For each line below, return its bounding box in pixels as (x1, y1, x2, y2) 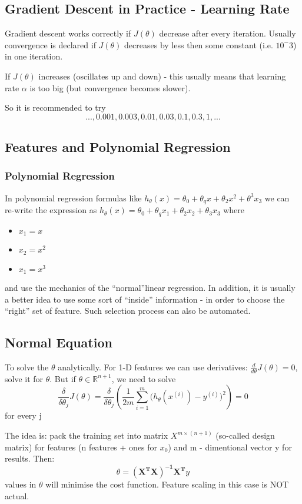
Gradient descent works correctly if (5, 27, 131, 39)
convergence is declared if (5, 38, 96, 51)
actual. (5, 489, 29, 502)
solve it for (5, 372, 44, 384)
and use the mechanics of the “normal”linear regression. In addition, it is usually (5, 281, 296, 294)
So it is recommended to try (5, 101, 106, 114)
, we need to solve (111, 372, 176, 384)
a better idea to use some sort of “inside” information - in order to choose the (5, 293, 285, 305)
